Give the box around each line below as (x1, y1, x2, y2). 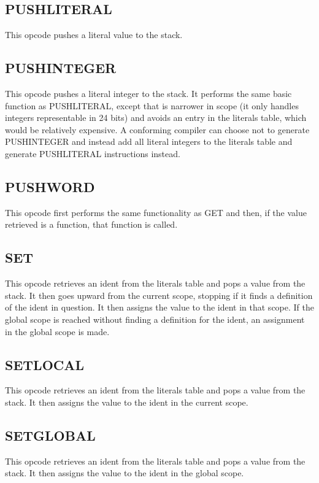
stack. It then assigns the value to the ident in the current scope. (5, 395, 248, 408)
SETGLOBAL (5, 425, 96, 444)
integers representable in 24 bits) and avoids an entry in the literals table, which (5, 111, 307, 124)
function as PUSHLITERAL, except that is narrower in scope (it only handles (5, 99, 299, 112)
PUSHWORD (5, 177, 95, 196)
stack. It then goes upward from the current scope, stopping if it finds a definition (5, 288, 313, 301)
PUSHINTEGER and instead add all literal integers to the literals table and (5, 135, 293, 148)
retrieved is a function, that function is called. (5, 218, 178, 231)
